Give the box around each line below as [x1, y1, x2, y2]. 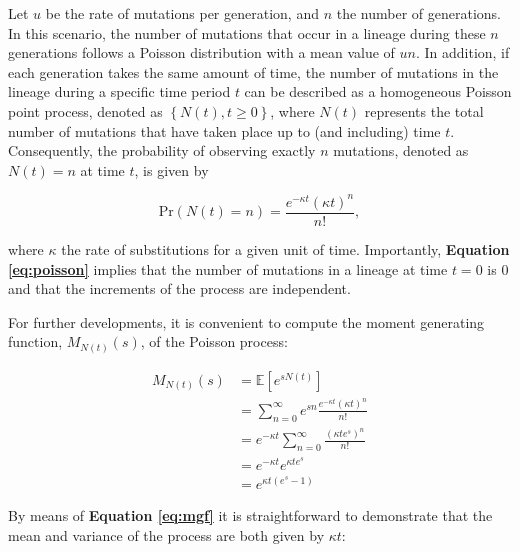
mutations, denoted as [333, 140, 469, 161]
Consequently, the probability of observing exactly [8, 140, 316, 161]
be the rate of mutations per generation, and [45, 3, 319, 23]
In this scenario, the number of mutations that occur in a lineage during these [8, 22, 486, 43]
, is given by [134, 159, 209, 180]
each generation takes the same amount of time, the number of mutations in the [8, 61, 499, 82]
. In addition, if [415, 42, 510, 63]
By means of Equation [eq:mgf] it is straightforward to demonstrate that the [8, 504, 493, 525]
